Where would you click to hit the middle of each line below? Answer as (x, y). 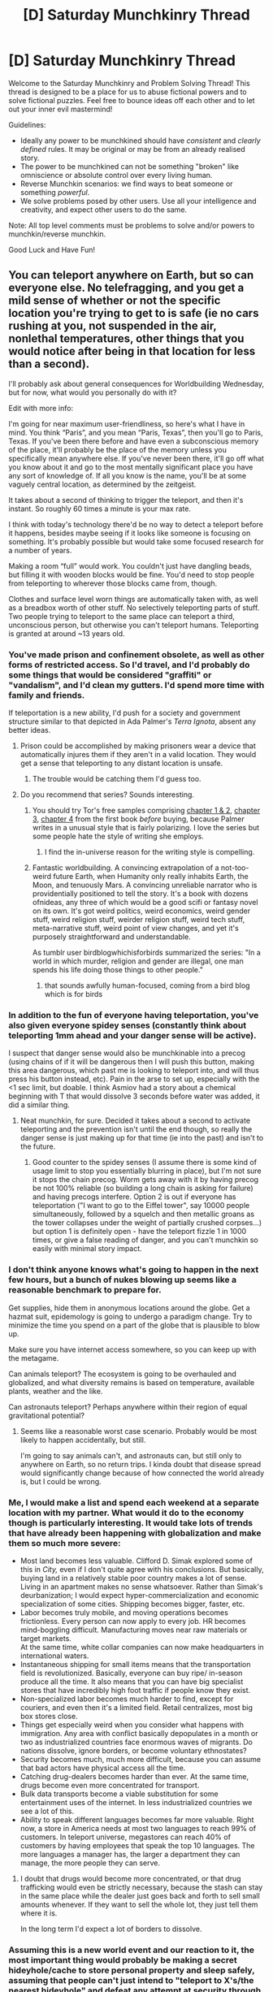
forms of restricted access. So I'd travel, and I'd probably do (129, 665)
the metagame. (34, 1358)
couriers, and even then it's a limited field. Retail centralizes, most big (136, 1707)
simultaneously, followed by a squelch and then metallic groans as (143, 1214)
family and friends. (47, 695)
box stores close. (49, 1716)
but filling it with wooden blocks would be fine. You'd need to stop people (131, 574)
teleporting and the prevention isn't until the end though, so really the (136, 1129)
